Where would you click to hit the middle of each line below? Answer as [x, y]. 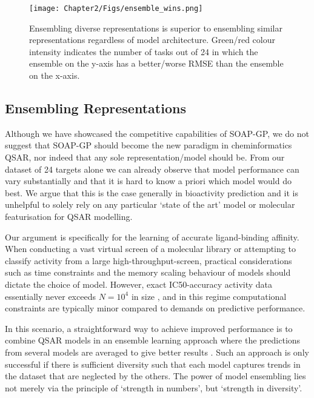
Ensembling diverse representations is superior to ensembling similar [156, 28]
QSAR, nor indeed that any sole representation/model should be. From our [145, 157]
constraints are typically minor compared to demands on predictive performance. [155, 308]
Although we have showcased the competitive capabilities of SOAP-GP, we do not [157, 133]
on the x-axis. [55, 75]
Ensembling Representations [95, 108]
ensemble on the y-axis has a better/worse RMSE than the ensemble [156, 63]
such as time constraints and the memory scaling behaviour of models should [148, 272]
